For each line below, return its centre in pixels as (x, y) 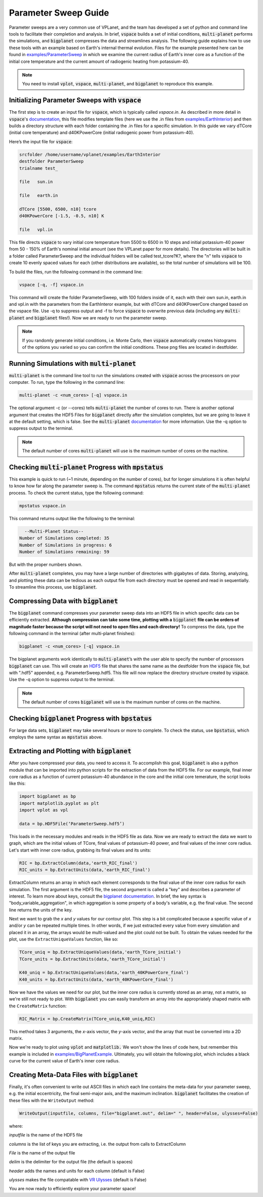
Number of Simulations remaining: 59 (64, 552)
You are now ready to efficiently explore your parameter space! (72, 1189)
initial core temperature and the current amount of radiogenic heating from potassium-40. (99, 61)
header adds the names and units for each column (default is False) (77, 1171)
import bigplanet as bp (48, 797)
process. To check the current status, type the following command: (76, 493)
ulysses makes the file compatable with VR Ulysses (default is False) (78, 1180)
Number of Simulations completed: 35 (64, 538)
